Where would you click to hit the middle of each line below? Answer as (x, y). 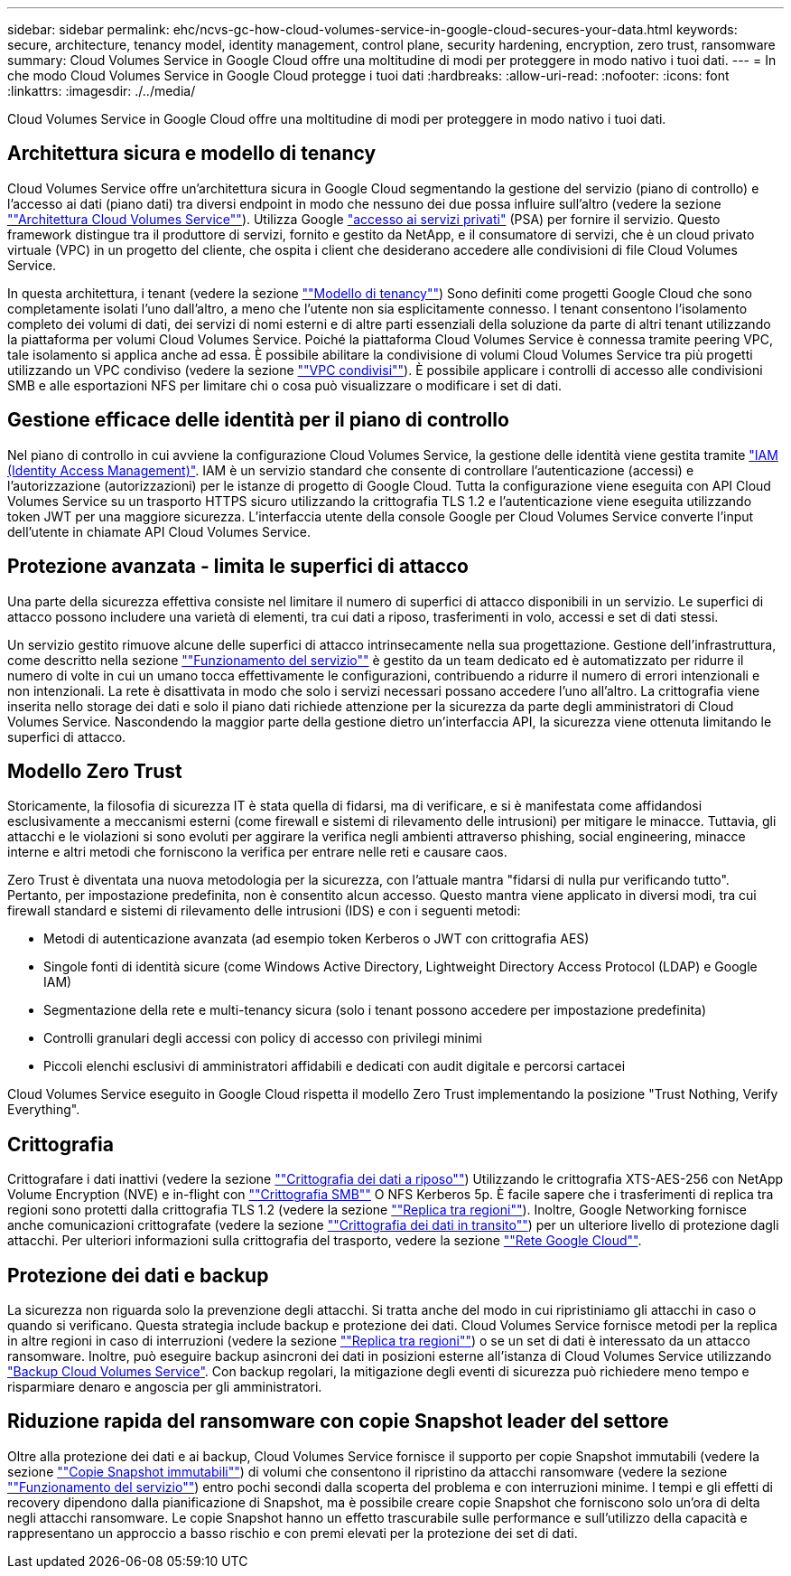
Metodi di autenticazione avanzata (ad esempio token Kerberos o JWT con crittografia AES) (316, 939)
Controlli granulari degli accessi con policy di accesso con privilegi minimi (263, 1038)
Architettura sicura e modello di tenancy (192, 154)
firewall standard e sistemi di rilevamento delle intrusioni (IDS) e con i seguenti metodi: (264, 911)
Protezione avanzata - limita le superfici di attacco (238, 567)
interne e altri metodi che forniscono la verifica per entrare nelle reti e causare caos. (257, 852)
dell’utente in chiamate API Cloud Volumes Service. (159, 531)
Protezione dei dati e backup (138, 1275)
